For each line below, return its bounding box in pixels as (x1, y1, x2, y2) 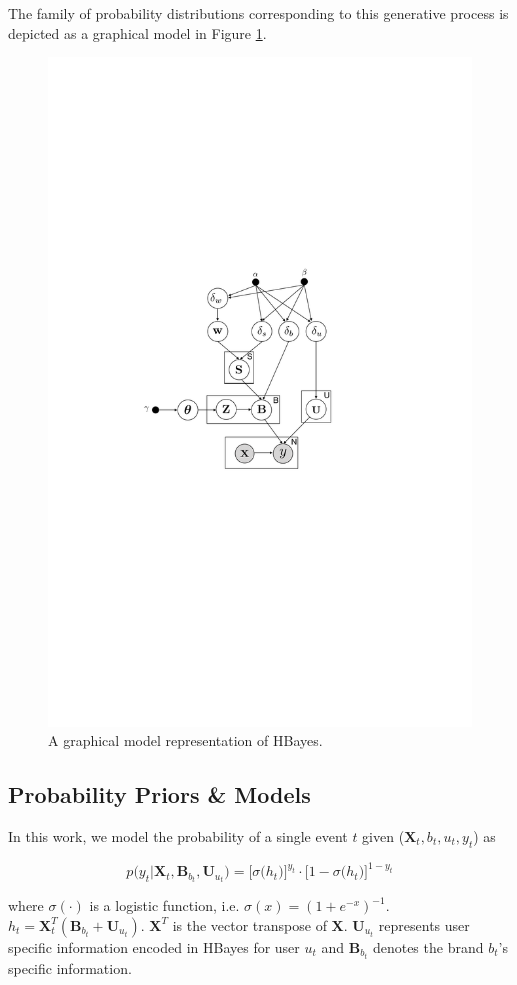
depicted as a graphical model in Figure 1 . (8, 22, 267, 43)
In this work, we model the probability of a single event (8, 825, 348, 846)
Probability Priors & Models (8, 779, 311, 810)
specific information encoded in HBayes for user (8, 936, 300, 957)
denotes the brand (372, 936, 484, 957)
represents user (378, 914, 470, 935)
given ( (362, 825, 405, 846)
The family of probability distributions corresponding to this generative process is (8, 3, 509, 23)
